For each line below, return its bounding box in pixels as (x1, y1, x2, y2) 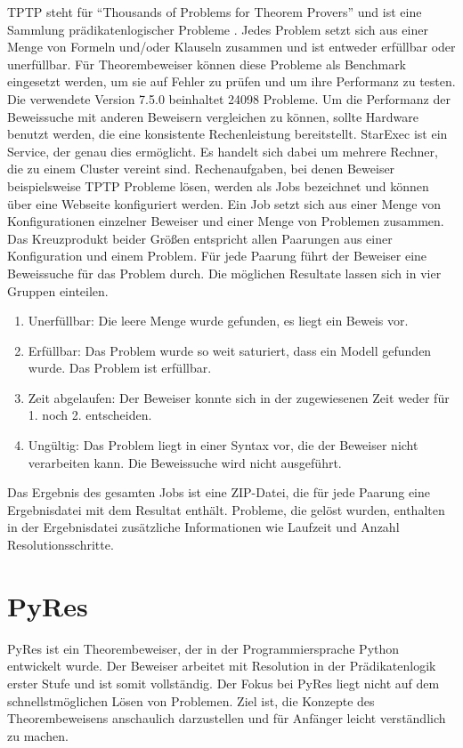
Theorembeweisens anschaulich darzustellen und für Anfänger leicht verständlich (7, 709, 446, 728)
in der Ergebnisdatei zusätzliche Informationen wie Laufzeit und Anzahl (7, 518, 400, 536)
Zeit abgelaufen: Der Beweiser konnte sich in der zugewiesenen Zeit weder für (28, 388, 450, 406)
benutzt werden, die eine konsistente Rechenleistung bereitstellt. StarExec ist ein (7, 125, 448, 143)
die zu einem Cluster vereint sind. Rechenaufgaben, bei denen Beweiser (7, 159, 395, 178)
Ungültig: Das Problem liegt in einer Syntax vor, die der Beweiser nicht (28, 436, 418, 454)
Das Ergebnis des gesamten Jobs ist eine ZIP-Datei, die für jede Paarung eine (7, 483, 430, 502)
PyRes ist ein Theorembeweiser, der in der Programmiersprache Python (7, 639, 400, 657)
